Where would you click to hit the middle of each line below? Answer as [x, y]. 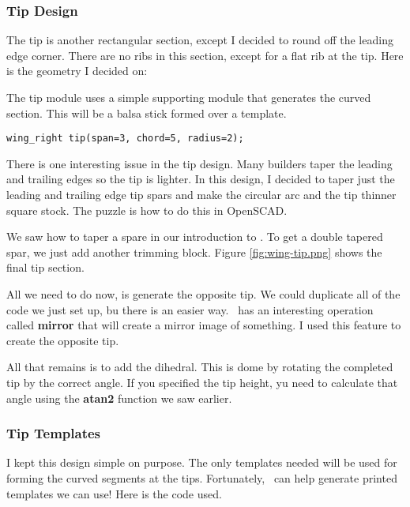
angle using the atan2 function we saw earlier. [119, 398]
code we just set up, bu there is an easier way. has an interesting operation [190, 309]
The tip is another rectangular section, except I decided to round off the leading [200, 40]
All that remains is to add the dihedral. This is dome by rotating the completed [200, 367]
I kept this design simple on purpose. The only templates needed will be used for [202, 462]
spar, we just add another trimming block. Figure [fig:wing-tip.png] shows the [194, 252]
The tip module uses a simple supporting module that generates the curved [189, 97]
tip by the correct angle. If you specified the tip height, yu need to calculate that [202, 382]
